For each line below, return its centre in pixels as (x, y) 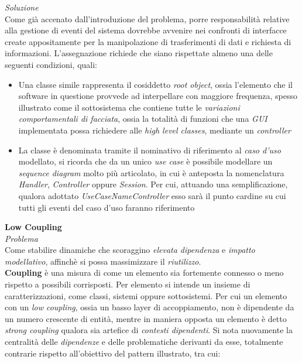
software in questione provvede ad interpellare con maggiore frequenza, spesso (158, 96)
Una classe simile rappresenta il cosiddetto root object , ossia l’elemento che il (155, 84)
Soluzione (22, 7)
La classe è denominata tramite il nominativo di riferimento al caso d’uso (150, 150)
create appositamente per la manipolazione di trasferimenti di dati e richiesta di (148, 41)
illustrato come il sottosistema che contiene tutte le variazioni (129, 107)
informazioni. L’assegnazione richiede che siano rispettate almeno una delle (139, 53)
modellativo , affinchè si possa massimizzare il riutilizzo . (103, 261)
